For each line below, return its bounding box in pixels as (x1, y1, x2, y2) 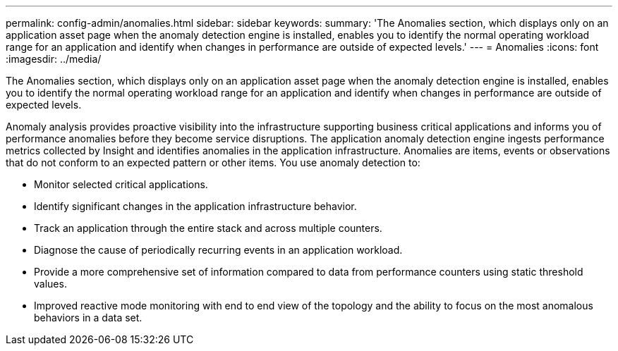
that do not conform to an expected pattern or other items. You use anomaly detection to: (6, 156, 420, 168)
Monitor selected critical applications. (34, 178, 208, 190)
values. (34, 278, 67, 290)
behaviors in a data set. (34, 312, 143, 324)
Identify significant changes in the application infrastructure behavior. (34, 200, 357, 212)
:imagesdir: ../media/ (6, 53, 102, 65)
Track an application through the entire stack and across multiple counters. (34, 222, 382, 234)
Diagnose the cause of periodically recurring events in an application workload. (34, 244, 403, 256)
